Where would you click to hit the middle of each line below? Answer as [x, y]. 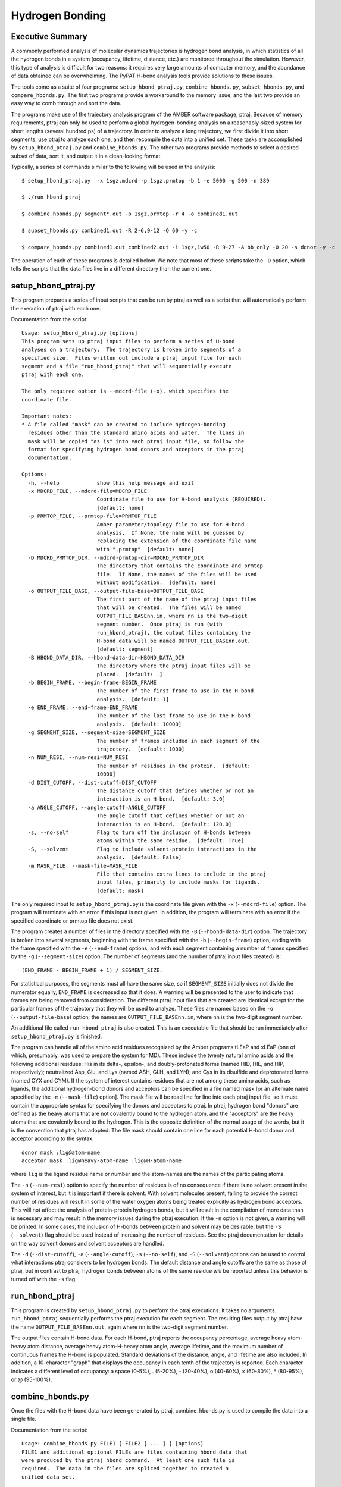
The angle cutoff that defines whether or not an [170, 816]
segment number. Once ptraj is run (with [159, 624]
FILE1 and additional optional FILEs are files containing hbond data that [134, 1452]
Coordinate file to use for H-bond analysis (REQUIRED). [182, 499]
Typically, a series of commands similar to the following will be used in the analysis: [113, 167]
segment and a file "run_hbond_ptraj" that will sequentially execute [127, 366]
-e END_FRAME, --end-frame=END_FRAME [83, 708]
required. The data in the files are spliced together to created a [125, 1469]
